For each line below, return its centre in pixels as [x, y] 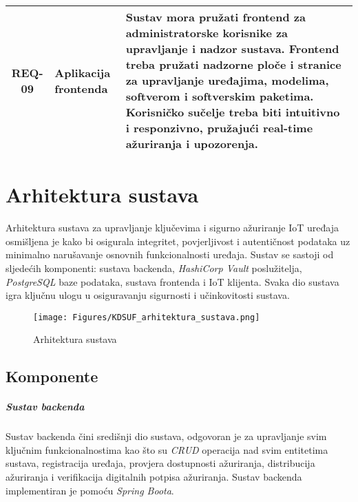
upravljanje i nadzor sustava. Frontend [232, 49]
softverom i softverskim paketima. [220, 96]
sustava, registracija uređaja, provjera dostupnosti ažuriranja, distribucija [160, 463]
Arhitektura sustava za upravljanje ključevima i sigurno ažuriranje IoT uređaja [172, 228]
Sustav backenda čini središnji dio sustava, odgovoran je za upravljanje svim [166, 436]
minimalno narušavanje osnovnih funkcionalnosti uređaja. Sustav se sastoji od [170, 254]
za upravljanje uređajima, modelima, [227, 80]
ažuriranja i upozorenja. [192, 144]
